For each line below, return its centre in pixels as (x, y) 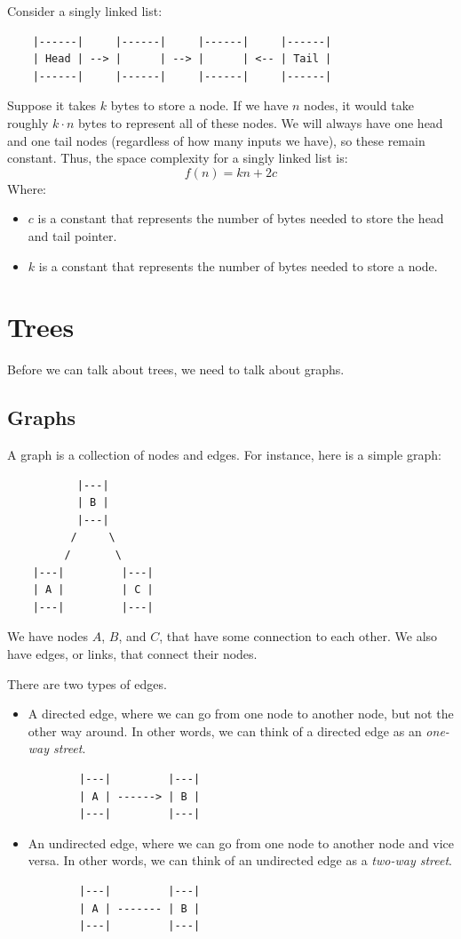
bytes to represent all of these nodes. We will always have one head (260, 122)
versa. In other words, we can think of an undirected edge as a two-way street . (240, 860)
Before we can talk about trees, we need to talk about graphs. (176, 369)
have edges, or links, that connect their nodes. (132, 653)
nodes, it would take (359, 105)
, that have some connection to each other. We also (298, 636)
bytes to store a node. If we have (199, 105)
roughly (28, 122)
